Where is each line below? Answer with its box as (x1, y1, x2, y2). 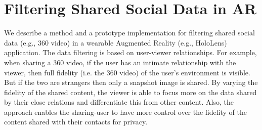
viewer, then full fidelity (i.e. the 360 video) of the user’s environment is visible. (4, 67, 250, 77)
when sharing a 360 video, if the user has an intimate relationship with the (4, 57, 236, 67)
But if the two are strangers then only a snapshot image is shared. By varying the (4, 77, 258, 88)
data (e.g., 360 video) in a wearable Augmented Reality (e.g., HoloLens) (4, 37, 227, 48)
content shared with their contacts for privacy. (4, 116, 148, 127)
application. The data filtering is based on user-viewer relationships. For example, (4, 47, 257, 58)
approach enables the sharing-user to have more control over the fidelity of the (4, 106, 247, 117)
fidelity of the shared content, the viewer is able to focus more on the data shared (4, 86, 257, 97)
